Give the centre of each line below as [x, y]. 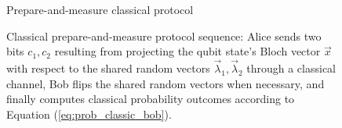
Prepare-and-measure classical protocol [100, 9]
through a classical [291, 68]
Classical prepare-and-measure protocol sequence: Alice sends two [164, 36]
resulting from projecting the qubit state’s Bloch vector [187, 51]
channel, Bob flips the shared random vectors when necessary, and [166, 83]
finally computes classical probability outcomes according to [151, 99]
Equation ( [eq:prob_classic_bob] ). [89, 114]
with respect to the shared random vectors [108, 68]
